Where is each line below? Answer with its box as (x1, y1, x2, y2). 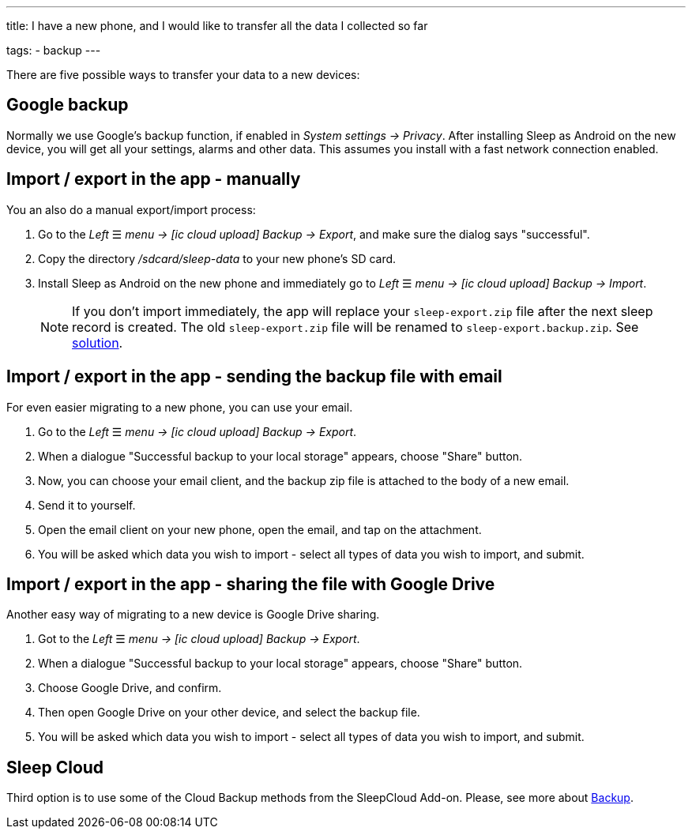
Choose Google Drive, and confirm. (38, 681, 222, 695)
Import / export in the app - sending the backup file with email (6, 367, 502, 387)
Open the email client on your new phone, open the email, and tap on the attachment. (38, 522, 482, 536)
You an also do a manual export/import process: (6, 202, 256, 216)
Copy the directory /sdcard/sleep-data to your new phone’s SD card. (38, 251, 397, 265)
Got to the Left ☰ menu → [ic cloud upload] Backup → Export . (38, 632, 360, 646)
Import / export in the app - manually (6, 169, 301, 190)
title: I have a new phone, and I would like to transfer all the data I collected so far (6, 19, 428, 32)
